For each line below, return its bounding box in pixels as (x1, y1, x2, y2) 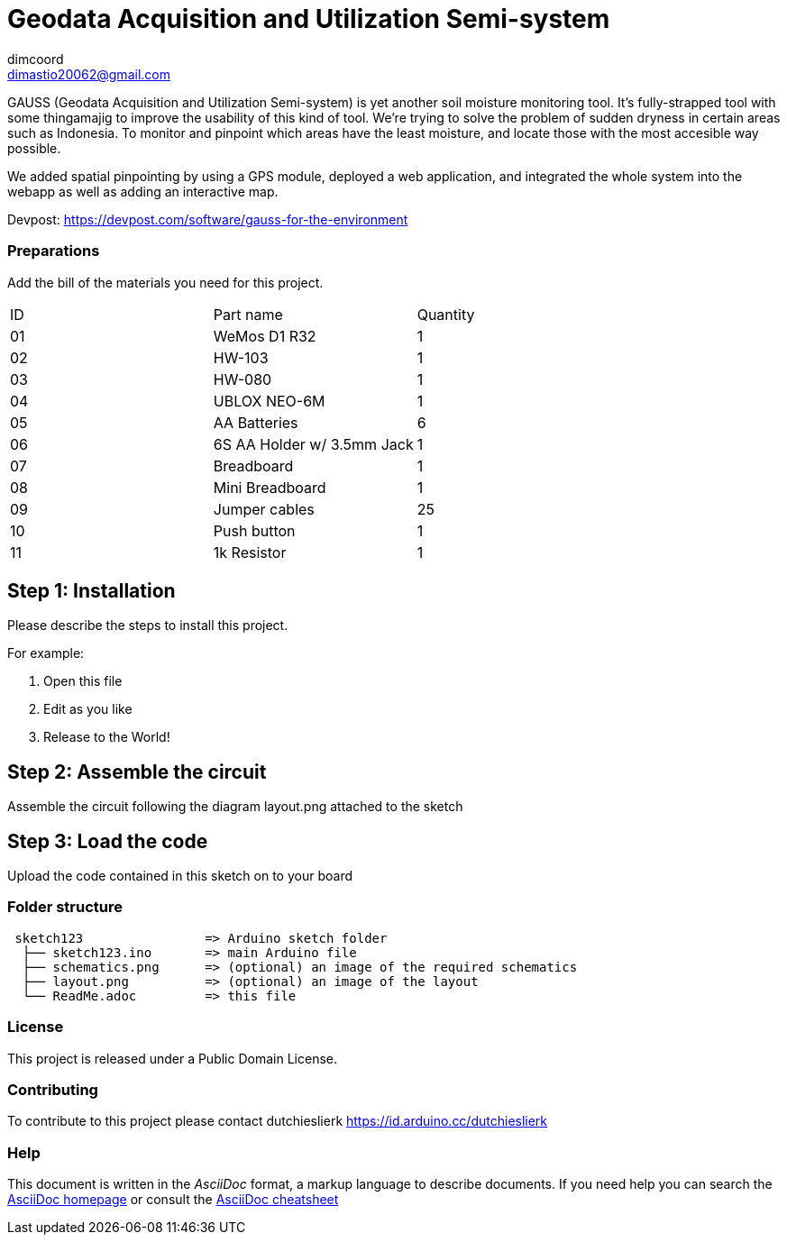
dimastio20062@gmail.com (7, 66, 170, 82)
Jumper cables (213, 499, 315, 518)
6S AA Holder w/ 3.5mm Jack (213, 434, 414, 453)
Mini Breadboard (213, 478, 326, 497)
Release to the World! (43, 729, 170, 745)
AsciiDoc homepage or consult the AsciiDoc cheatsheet (7, 1192, 339, 1208)
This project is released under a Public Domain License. (7, 1050, 337, 1066)
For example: (7, 645, 85, 662)
